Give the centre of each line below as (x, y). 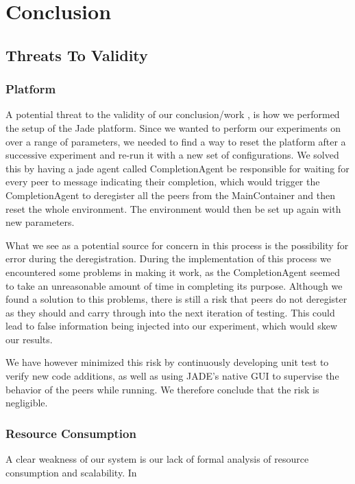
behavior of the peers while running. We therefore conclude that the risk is (162, 389)
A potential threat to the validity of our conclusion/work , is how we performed (173, 114)
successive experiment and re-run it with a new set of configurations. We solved (172, 155)
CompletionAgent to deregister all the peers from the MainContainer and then (171, 195)
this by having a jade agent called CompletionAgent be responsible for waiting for (177, 168)
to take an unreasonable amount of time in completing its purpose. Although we (174, 285)
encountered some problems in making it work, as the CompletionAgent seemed (173, 272)
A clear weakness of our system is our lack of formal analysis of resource (157, 459)
